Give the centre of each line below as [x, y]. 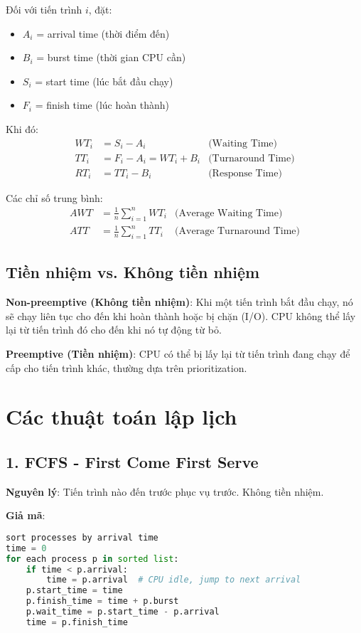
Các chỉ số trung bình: [54, 197]
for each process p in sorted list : [92, 559]
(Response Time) [245, 173]
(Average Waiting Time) [229, 213]
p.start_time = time [74, 591]
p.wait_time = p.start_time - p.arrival [123, 612]
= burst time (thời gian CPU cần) [111, 57]
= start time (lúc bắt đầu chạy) [104, 81]
